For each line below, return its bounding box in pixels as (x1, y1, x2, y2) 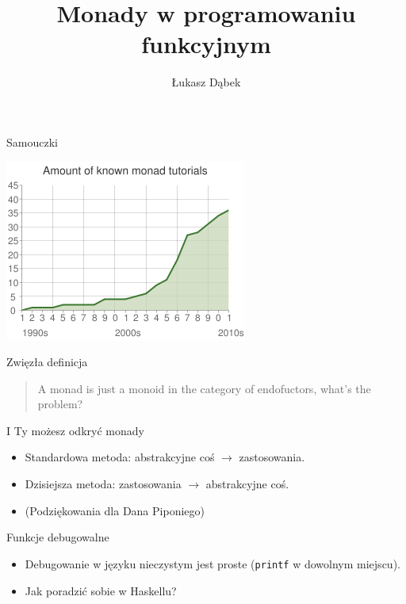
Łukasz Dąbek (171, 74, 241, 90)
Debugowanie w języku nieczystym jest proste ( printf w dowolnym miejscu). (25, 555, 400, 572)
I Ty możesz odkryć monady (6, 422, 144, 438)
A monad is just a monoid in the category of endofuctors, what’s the (37, 380, 371, 396)
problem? (37, 396, 83, 412)
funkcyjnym (141, 28, 271, 60)
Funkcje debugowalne (6, 529, 109, 545)
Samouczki (6, 133, 58, 150)
